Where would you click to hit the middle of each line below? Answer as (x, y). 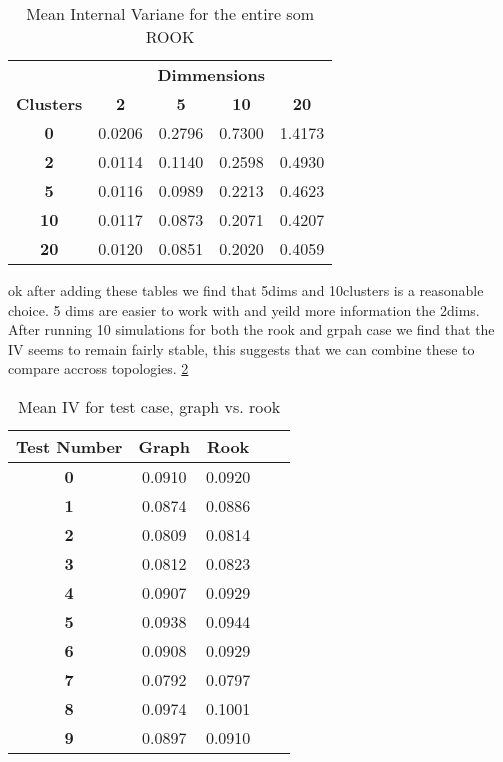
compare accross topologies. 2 (98, 368)
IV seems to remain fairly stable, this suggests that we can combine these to (241, 348)
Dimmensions (211, 74)
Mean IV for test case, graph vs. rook (149, 406)
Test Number (69, 446)
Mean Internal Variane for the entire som (170, 13)
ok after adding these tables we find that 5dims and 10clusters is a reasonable (246, 290)
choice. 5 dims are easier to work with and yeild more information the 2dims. (244, 309)
